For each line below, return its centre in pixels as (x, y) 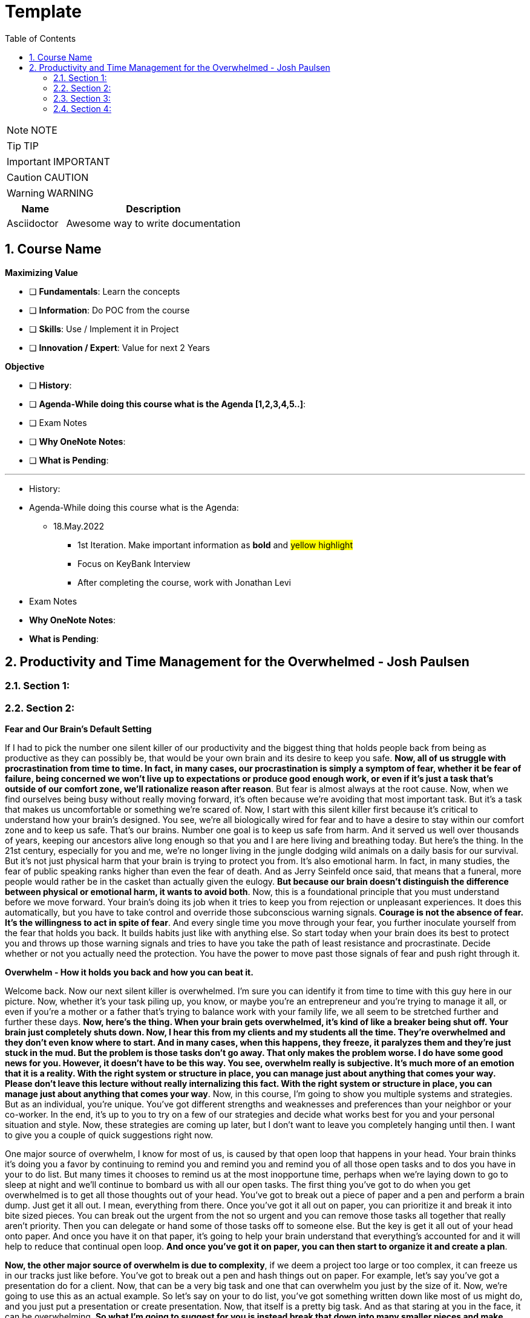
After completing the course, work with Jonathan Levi (185, 582)
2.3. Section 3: (82, 98)
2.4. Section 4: (82, 108)
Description (153, 208)
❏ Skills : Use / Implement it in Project (104, 329)
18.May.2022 (79, 526)
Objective (25, 366)
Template (43, 11)
